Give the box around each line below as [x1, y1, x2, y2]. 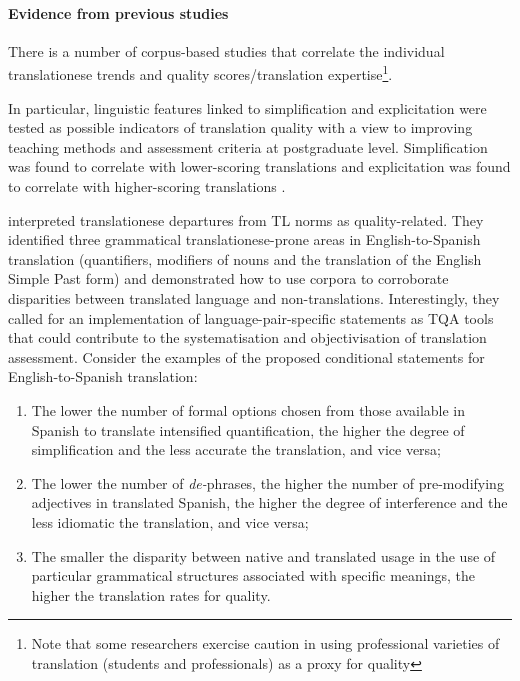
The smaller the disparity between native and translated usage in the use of [31, 545, 496, 566]
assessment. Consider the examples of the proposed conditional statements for [8, 346, 485, 367]
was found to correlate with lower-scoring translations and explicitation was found [8, 156, 511, 177]
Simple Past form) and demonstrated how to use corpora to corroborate [8, 268, 449, 289]
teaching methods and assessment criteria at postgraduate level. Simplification [8, 136, 488, 157]
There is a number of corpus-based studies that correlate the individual [8, 40, 445, 61]
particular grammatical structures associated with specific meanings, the [31, 565, 475, 586]
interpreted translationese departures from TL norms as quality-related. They [8, 209, 484, 230]
